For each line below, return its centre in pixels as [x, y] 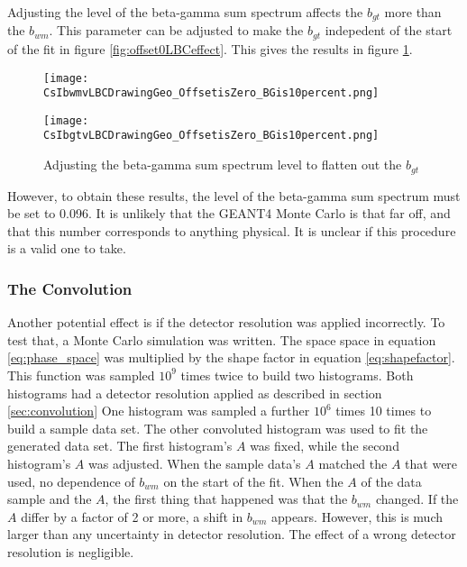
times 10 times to [384, 411]
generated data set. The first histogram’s [120, 446]
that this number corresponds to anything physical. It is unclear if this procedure [232, 230]
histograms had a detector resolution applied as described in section [195, 393]
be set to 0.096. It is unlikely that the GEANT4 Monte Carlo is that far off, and [229, 213]
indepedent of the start [389, 30]
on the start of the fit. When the [253, 481]
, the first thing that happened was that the [226, 499]
